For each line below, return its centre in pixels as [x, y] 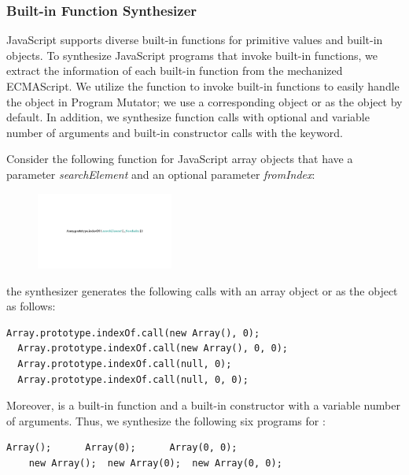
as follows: [31, 306]
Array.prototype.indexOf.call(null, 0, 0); [133, 379]
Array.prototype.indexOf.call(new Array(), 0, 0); [153, 349]
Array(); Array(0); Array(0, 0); [122, 448]
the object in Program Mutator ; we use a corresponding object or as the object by [204, 101]
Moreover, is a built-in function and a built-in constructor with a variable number [203, 405]
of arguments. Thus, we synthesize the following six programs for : [166, 420]
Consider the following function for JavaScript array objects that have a [180, 159]
